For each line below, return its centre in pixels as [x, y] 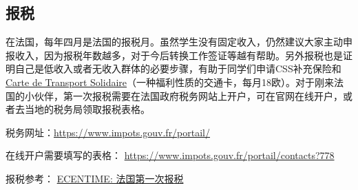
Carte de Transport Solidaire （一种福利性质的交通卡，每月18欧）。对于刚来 [170, 82]
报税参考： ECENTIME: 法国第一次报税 [95, 178]
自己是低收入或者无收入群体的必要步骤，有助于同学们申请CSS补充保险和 [178, 68]
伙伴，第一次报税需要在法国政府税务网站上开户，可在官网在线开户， [188, 95]
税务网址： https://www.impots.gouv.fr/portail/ [108, 132]
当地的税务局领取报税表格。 [87, 109]
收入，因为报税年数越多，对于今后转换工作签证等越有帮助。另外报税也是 [179, 55]
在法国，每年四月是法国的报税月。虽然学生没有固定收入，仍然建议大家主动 [174, 42]
